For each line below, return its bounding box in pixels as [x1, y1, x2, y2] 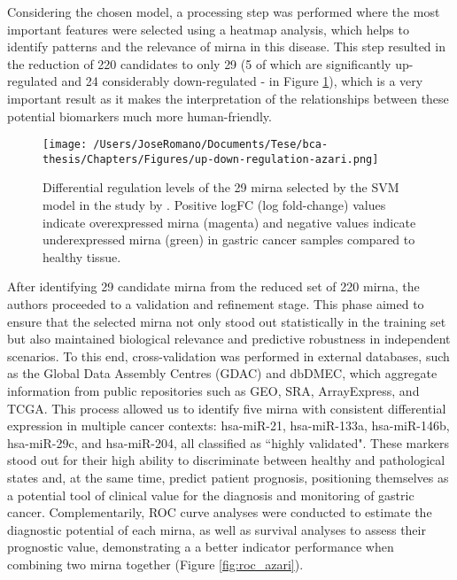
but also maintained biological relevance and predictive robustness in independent [7, 329, 451, 348]
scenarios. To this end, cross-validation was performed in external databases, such [7, 346, 450, 365]
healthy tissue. [43, 247, 121, 266]
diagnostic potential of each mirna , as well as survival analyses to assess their [7, 520, 426, 538]
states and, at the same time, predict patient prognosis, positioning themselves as [7, 468, 449, 486]
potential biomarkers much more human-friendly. [7, 106, 272, 125]
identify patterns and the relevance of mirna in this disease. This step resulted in [7, 37, 445, 56]
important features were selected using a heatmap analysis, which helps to [7, 19, 409, 38]
